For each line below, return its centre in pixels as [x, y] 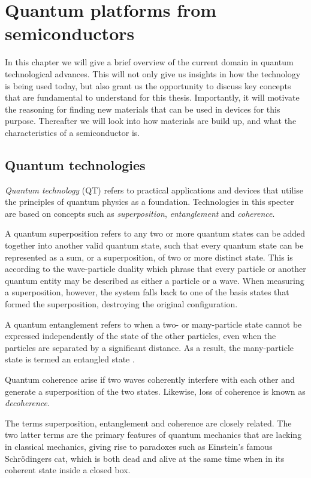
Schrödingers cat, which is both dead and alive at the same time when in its [145, 458]
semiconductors [70, 33]
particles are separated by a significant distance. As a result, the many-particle [150, 347]
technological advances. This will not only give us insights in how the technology [153, 73]
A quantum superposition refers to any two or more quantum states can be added [155, 233]
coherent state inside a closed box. [68, 470]
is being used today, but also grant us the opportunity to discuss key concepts [148, 85]
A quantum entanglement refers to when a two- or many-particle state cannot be [153, 324]
